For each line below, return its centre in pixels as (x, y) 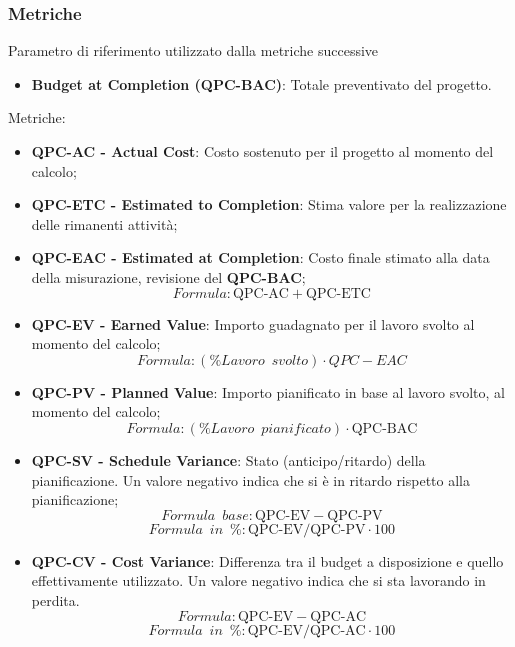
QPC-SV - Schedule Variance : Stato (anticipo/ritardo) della (228, 459)
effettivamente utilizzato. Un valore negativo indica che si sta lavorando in (258, 580)
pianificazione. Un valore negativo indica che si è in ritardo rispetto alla (251, 479)
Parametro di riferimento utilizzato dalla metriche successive (193, 50)
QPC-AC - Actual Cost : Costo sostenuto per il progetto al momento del (262, 151)
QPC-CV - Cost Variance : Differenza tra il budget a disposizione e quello (267, 560)
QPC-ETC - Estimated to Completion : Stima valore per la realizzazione (269, 204)
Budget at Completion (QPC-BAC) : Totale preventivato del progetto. (261, 83)
